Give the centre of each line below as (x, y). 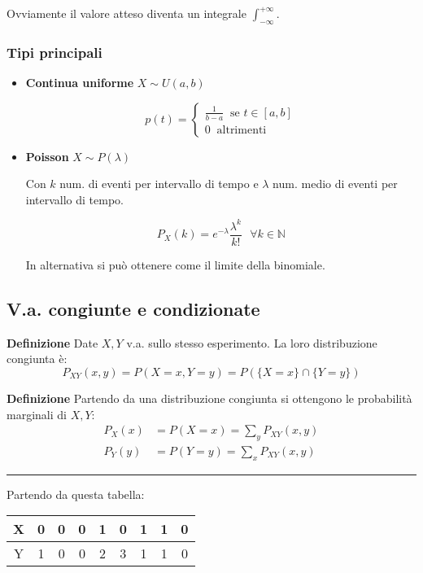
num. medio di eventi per (335, 184)
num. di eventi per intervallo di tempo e (159, 184)
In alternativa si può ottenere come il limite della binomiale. (175, 264)
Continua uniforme (80, 83)
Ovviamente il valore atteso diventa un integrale (126, 13)
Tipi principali (55, 52)
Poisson (47, 156)
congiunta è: (37, 359)
